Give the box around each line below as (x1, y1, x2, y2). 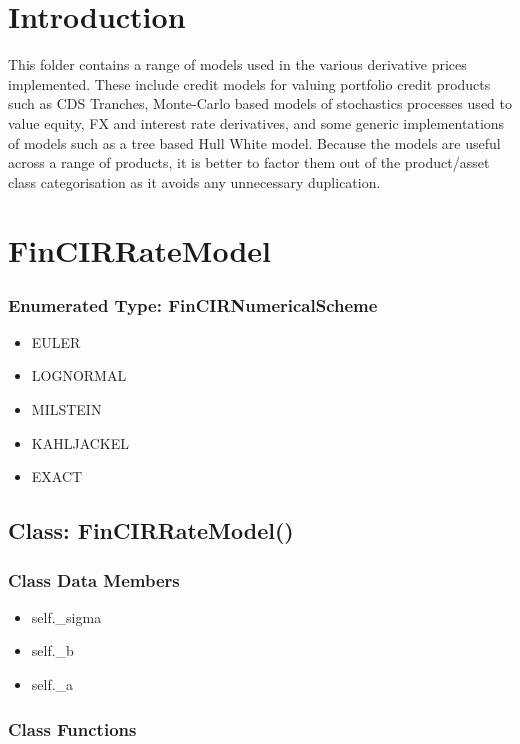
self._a (31, 674, 74, 695)
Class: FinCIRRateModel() (8, 515, 294, 546)
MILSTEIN (31, 399, 102, 420)
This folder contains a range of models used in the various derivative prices (8, 54, 467, 75)
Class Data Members (8, 567, 180, 592)
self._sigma (31, 606, 102, 627)
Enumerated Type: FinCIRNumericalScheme (8, 292, 378, 317)
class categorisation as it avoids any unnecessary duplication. (8, 171, 381, 192)
